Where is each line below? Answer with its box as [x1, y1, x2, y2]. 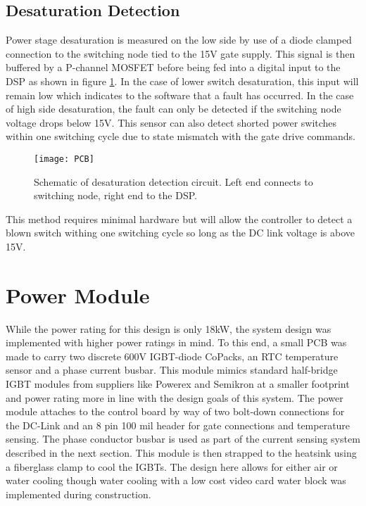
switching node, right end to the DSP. [34, 188, 197, 203]
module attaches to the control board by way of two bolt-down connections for [6, 404, 345, 419]
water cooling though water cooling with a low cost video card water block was [6, 473, 346, 488]
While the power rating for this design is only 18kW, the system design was [6, 321, 332, 336]
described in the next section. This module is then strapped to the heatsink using [6, 445, 357, 460]
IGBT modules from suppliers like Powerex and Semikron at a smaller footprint [6, 377, 350, 391]
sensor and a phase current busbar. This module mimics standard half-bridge [6, 362, 338, 377]
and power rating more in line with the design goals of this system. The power [6, 390, 343, 405]
